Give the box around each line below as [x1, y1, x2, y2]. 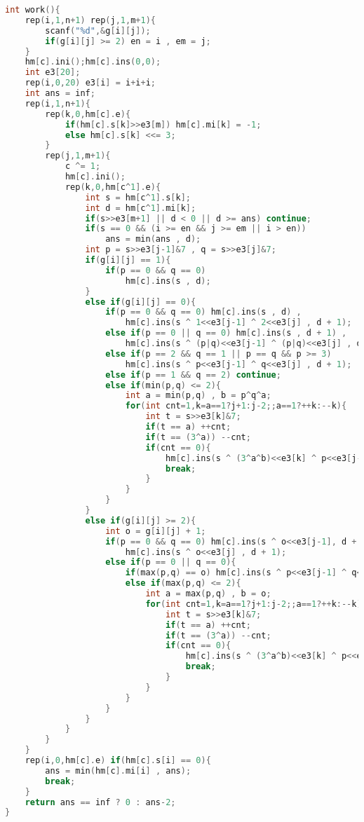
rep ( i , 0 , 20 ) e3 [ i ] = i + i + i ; [25, 78, 156, 88]
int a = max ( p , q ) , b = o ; [145, 589, 271, 598]
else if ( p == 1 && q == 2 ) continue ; [105, 369, 281, 380]
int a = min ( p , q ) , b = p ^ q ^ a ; [125, 390, 271, 401]
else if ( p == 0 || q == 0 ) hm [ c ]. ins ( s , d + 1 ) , [105, 328, 347, 338]
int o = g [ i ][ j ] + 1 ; [105, 526, 206, 536]
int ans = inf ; [25, 88, 95, 98]
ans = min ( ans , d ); [105, 234, 201, 245]
